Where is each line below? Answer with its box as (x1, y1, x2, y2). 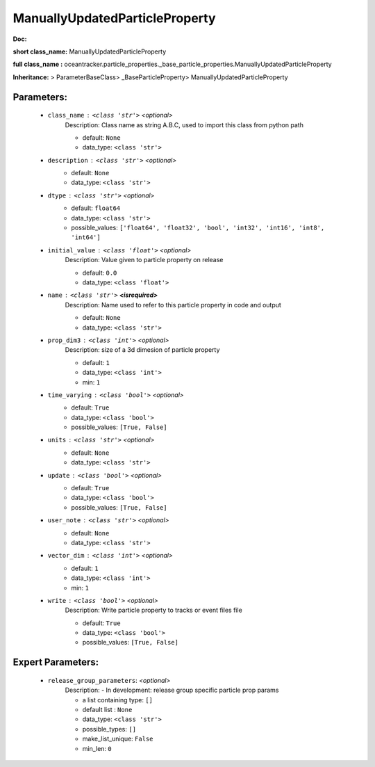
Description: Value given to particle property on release (65, 256, 224, 264)
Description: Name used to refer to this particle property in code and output (65, 300, 281, 309)
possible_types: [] (82, 725, 137, 733)
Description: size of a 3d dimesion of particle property (65, 346, 220, 354)
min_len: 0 (82, 744, 112, 752)
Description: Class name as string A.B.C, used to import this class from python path (65, 120, 303, 129)
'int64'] (71, 234, 101, 241)
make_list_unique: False (82, 734, 153, 743)
